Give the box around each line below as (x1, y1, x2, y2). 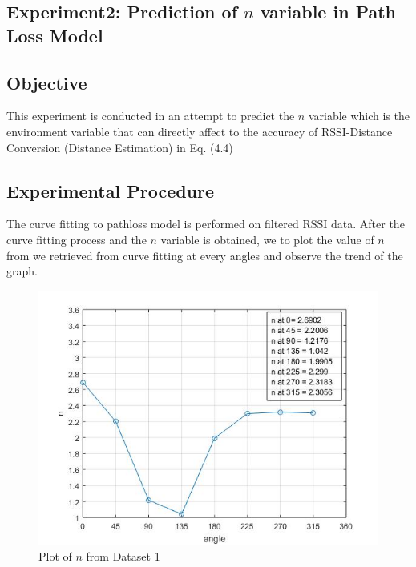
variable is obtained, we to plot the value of (160, 231, 374, 247)
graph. (6, 263, 38, 279)
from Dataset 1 (86, 548, 160, 565)
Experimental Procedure (6, 178, 215, 203)
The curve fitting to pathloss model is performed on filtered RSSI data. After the (6, 215, 405, 232)
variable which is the (308, 107, 410, 124)
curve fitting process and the (6, 231, 147, 247)
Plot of (38, 548, 72, 565)
